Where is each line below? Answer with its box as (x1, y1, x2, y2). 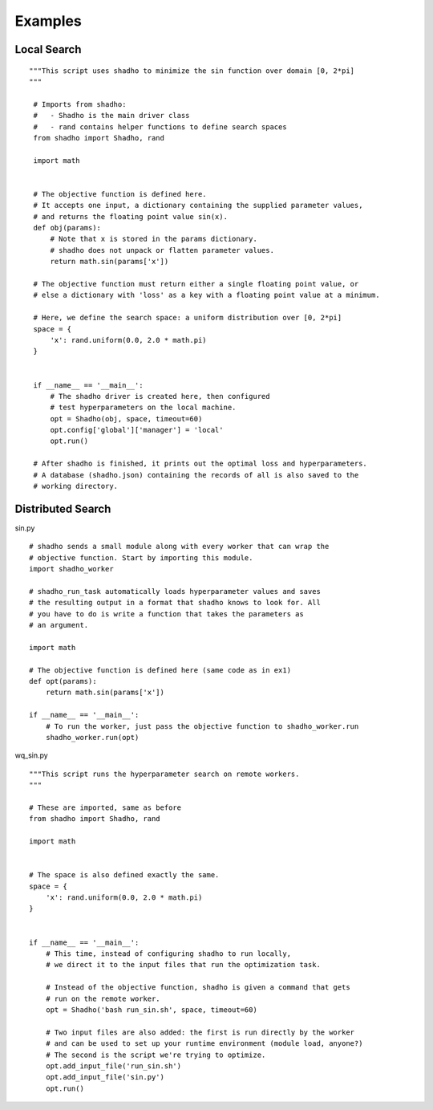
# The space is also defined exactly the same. (29, 871, 220, 880)
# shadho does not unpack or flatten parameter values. (50, 246, 274, 254)
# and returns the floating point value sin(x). (33, 212, 229, 221)
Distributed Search (14, 502, 111, 515)
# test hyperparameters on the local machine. (50, 403, 237, 413)
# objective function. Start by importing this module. (29, 553, 253, 562)
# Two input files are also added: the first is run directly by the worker (45, 1027, 355, 1037)
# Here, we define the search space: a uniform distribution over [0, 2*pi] (33, 313, 342, 323)
